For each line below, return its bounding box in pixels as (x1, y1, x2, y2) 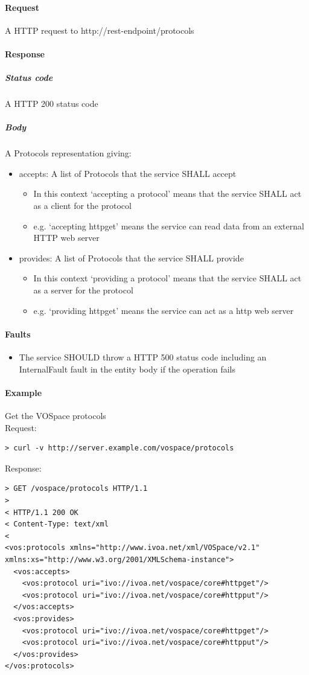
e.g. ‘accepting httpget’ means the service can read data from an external (33, 219, 304, 232)
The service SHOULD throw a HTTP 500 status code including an (19, 351, 267, 363)
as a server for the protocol (33, 284, 133, 296)
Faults (5, 327, 31, 340)
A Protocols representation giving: (5, 147, 132, 159)
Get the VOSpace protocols (5, 409, 106, 422)
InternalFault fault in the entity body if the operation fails (19, 362, 235, 375)
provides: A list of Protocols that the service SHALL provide (19, 251, 244, 264)
